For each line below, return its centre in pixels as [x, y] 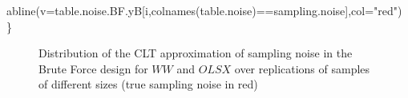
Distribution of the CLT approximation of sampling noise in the [196, 53]
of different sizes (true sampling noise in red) [148, 84]
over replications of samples [302, 68]
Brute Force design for [93, 68]
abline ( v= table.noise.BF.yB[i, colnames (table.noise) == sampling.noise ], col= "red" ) [204, 10]
